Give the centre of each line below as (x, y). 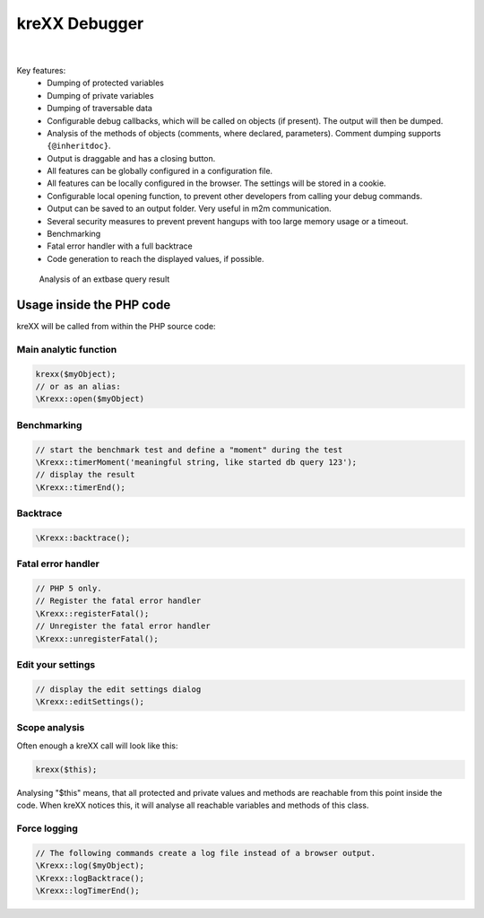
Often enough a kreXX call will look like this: (97, 746)
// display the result (85, 475)
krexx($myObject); (76, 374)
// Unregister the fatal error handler (123, 626)
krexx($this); (66, 769)
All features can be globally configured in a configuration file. (160, 171)
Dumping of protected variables (106, 83)
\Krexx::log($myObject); (90, 866)
